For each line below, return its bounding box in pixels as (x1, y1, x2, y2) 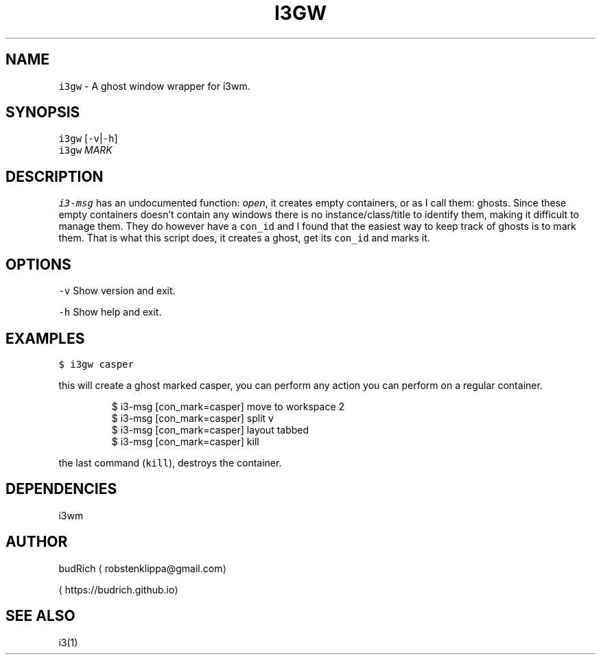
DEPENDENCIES (5, 480, 117, 498)
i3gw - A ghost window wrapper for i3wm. (58, 80, 250, 92)
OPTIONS (5, 255, 71, 273)
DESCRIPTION (5, 167, 104, 185)
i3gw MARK (58, 144, 113, 156)
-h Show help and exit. (58, 306, 162, 318)
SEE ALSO (5, 607, 75, 625)
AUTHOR (5, 533, 68, 551)
